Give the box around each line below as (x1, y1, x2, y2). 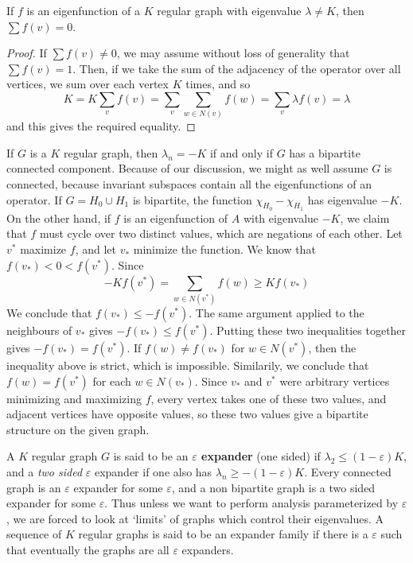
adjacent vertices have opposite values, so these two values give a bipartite (6, 406, 368, 422)
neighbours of (6, 321, 72, 338)
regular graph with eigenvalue (157, 2, 302, 18)
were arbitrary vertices (279, 372, 390, 389)
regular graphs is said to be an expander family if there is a (78, 526, 368, 542)
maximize (20, 241, 67, 258)
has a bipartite (289, 144, 360, 161)
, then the (308, 339, 357, 355)
